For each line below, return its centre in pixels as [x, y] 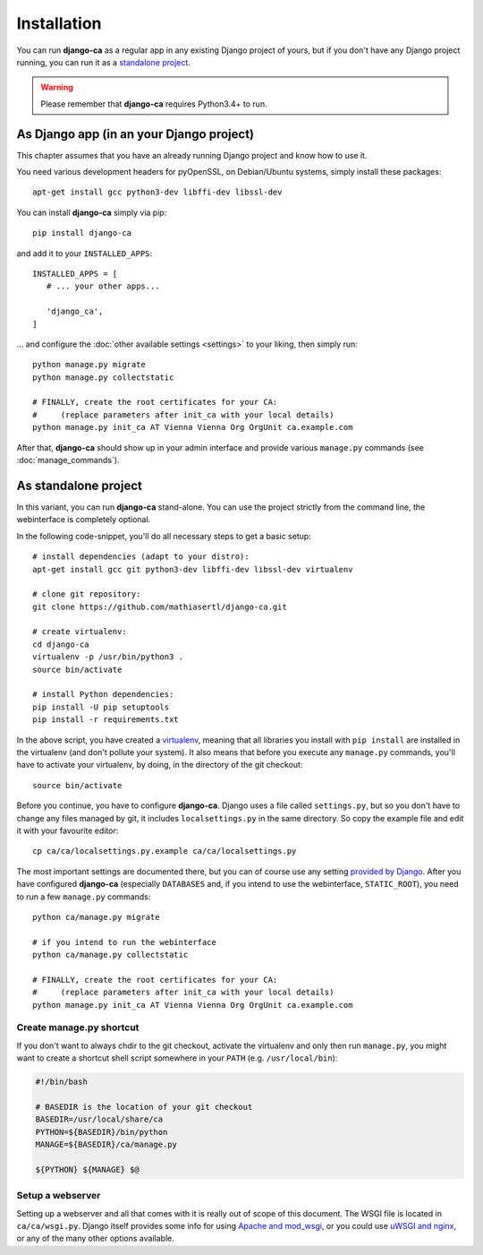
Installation [59, 23]
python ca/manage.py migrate [96, 917]
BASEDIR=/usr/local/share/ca [99, 1119]
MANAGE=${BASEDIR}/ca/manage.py [106, 1145]
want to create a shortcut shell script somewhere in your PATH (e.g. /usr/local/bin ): [177, 1058]
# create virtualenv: [80, 632]
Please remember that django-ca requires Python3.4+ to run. [154, 104]
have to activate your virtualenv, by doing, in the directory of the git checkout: [160, 765]
